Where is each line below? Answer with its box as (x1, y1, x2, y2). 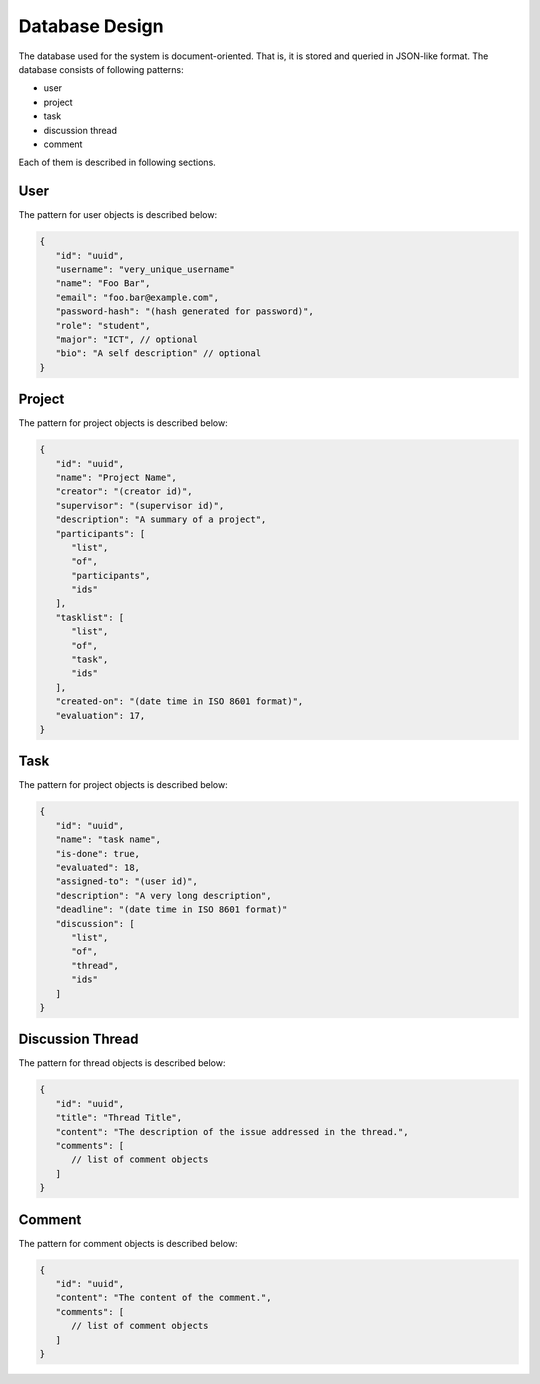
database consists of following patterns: (18, 63, 184, 75)
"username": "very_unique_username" (55, 263, 235, 275)
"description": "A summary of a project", (55, 514, 267, 525)
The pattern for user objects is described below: (18, 209, 218, 221)
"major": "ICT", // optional (55, 333, 199, 345)
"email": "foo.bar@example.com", (55, 291, 220, 303)
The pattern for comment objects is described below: (18, 1237, 239, 1249)
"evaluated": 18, (55, 862, 140, 874)
